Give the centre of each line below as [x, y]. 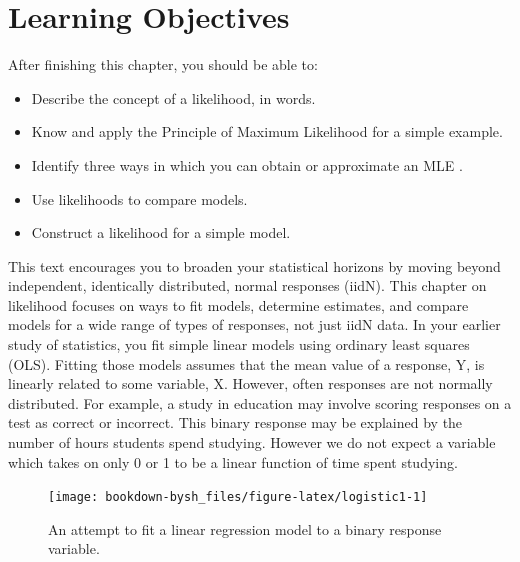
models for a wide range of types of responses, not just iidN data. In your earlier [254, 324]
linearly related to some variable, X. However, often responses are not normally [250, 383]
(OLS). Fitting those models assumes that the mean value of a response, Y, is [246, 363]
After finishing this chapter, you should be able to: [163, 64]
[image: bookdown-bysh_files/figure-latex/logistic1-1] [238, 497]
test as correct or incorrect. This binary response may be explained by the [235, 422]
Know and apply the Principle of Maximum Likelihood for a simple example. [267, 131]
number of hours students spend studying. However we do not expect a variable [252, 442]
